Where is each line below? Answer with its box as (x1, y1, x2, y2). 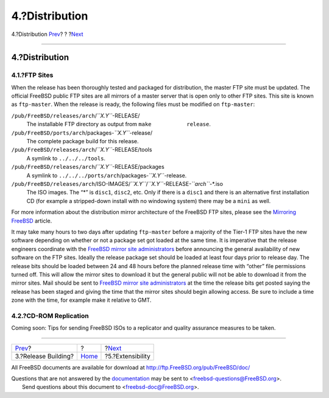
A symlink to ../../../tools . (26, 154, 106, 162)
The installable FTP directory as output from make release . (26, 121, 211, 128)
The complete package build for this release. (26, 138, 139, 145)
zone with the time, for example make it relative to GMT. (11, 296, 152, 304)
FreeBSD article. (11, 217, 52, 224)
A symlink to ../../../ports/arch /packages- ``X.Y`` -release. (26, 171, 187, 179)
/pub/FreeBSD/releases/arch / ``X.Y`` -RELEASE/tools (11, 146, 152, 154)
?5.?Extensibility (104, 352, 150, 360)
